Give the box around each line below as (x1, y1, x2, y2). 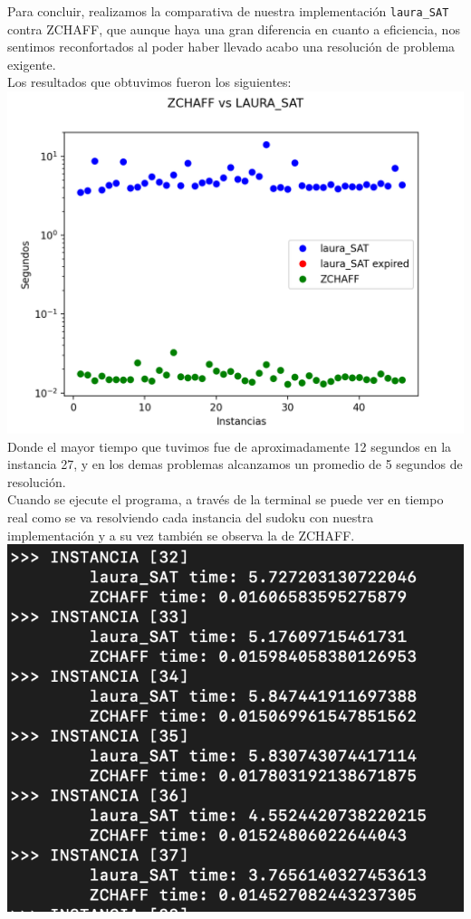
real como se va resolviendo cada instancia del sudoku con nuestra (7, 508, 374, 526)
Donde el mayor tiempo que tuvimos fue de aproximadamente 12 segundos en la (7, 436, 452, 455)
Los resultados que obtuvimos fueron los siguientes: (7, 72, 292, 91)
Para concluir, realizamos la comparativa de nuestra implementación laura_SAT (7, 2, 449, 20)
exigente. (7, 54, 56, 73)
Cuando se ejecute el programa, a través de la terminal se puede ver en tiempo (7, 490, 444, 509)
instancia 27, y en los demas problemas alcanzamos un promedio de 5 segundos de (7, 455, 463, 474)
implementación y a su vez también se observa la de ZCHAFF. (7, 525, 355, 544)
